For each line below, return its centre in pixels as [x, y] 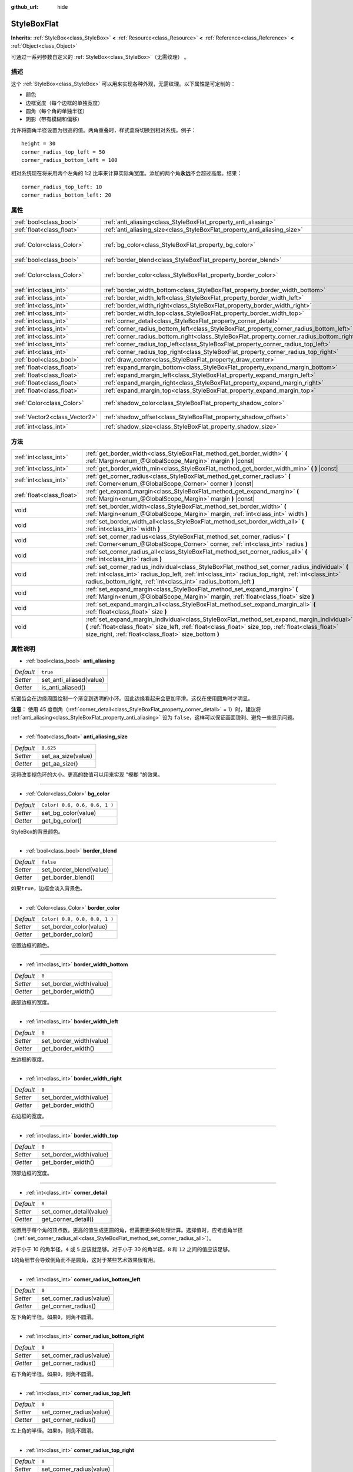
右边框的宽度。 [29, 1116]
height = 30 [39, 144]
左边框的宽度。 [29, 1059]
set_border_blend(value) [75, 870]
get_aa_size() [60, 764]
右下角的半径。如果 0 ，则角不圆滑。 [54, 1374]
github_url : [24, 7]
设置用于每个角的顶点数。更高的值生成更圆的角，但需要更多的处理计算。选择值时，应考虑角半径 [127, 1230]
